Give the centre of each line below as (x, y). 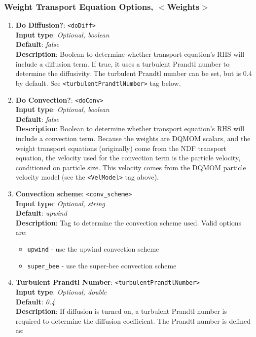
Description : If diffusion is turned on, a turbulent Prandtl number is (121, 311)
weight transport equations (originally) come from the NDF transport (121, 148)
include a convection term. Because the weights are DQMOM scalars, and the (133, 138)
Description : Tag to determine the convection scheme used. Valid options (128, 222)
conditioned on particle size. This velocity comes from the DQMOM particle (131, 167)
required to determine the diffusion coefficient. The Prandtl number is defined (133, 320)
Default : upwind (41, 213)
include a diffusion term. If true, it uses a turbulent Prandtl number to (123, 63)
